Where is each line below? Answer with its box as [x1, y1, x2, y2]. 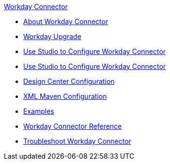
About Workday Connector [23, 17, 108, 26]
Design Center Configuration [23, 77, 115, 85]
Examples [23, 107, 54, 115]
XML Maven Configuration [23, 92, 107, 100]
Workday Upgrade [23, 32, 81, 41]
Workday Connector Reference [23, 122, 122, 130]
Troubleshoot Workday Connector [23, 137, 131, 145]
